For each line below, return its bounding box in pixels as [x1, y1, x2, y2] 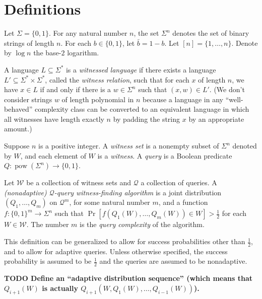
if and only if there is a [40, 84, 111, 95]
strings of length [4, 37, 54, 48]
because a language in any [143, 94, 223, 104]
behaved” [4, 104, 33, 114]
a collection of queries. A [141, 177, 217, 188]
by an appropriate [188, 113, 244, 124]
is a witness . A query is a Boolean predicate [97, 150, 232, 161]
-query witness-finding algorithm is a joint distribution [54, 187, 222, 197]
